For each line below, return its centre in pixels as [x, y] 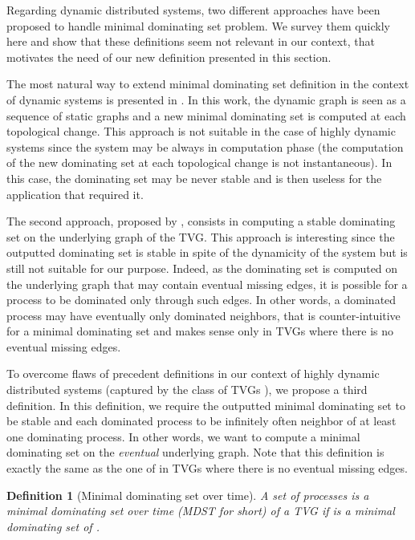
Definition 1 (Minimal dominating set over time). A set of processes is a [188, 495]
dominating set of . [53, 526]
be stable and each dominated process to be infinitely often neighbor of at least [201, 421]
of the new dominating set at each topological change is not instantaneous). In [199, 162]
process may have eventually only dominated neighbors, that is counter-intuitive [203, 315]
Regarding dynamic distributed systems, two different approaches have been [193, 10]
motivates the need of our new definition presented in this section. [169, 57]
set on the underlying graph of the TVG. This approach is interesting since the [201, 236]
